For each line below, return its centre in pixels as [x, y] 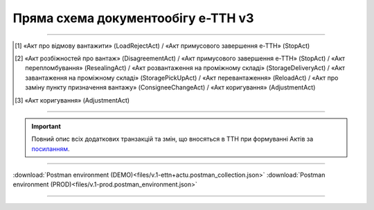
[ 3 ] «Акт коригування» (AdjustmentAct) [72, 100]
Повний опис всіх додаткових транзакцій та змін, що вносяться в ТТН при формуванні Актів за [172, 139]
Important [46, 126]
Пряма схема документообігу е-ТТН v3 [133, 18]
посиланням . [51, 148]
